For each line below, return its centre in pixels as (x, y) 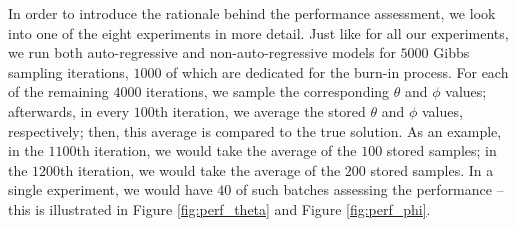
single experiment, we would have (110, 189)
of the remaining (58, 91)
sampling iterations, (68, 71)
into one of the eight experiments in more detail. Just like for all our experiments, (258, 32)
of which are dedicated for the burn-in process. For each (337, 71)
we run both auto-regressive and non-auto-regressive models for (202, 52)
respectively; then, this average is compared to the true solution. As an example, (255, 130)
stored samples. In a (432, 169)
